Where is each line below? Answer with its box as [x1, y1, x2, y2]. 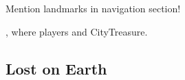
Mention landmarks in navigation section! [6, 1, 181, 15]
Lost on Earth [6, 57, 107, 79]
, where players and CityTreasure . [6, 24, 148, 38]
